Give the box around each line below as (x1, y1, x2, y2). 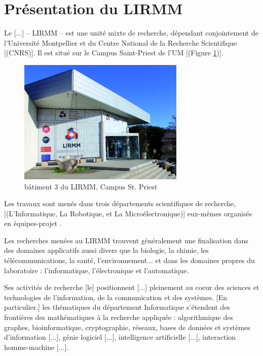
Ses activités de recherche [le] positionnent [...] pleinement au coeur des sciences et (4, 282, 259, 293)
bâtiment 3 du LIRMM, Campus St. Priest (24, 181, 158, 191)
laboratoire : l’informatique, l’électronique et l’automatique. (4, 265, 189, 275)
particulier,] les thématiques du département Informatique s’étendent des (4, 302, 231, 312)
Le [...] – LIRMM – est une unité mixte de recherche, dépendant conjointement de (4, 27, 258, 38)
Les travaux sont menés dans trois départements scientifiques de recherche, (4, 198, 236, 209)
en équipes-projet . (4, 218, 62, 229)
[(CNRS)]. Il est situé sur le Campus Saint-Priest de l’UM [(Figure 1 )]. (4, 47, 223, 58)
